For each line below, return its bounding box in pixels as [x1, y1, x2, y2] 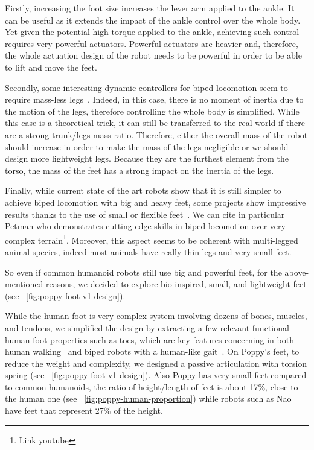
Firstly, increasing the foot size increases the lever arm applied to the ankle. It [5, 2, 295, 14]
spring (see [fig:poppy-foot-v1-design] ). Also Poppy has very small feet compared [5, 369, 307, 381]
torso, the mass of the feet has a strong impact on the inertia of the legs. [5, 163, 274, 176]
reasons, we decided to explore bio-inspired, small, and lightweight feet [46, 277, 307, 290]
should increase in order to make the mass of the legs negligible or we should [5, 140, 289, 153]
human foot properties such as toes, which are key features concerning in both [5, 333, 294, 346]
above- [284, 265, 309, 278]
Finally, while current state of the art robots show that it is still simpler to [5, 184, 281, 197]
